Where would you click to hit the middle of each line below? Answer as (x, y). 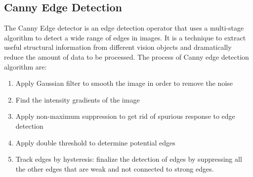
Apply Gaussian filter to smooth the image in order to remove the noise (124, 83)
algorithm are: (25, 66)
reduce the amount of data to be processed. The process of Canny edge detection (126, 56)
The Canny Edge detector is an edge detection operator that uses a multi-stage (124, 28)
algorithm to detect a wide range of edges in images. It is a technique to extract (125, 37)
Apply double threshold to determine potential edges (95, 142)
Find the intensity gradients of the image (78, 99)
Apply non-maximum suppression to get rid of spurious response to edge (125, 116)
